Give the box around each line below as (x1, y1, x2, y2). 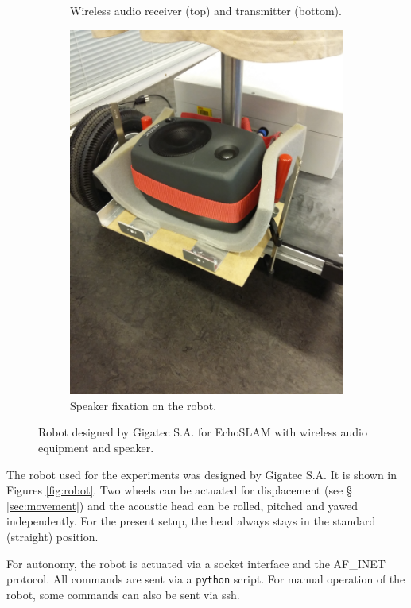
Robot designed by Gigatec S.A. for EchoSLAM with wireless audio (38, 424, 368, 440)
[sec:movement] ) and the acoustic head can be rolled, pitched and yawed (6, 497, 358, 513)
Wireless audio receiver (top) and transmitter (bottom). (70, 2, 342, 18)
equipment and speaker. (38, 440, 154, 456)
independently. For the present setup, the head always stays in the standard (6, 513, 376, 529)
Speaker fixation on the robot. (70, 397, 217, 413)
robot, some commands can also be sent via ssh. (6, 586, 240, 602)
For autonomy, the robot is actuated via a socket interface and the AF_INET (6, 555, 386, 571)
